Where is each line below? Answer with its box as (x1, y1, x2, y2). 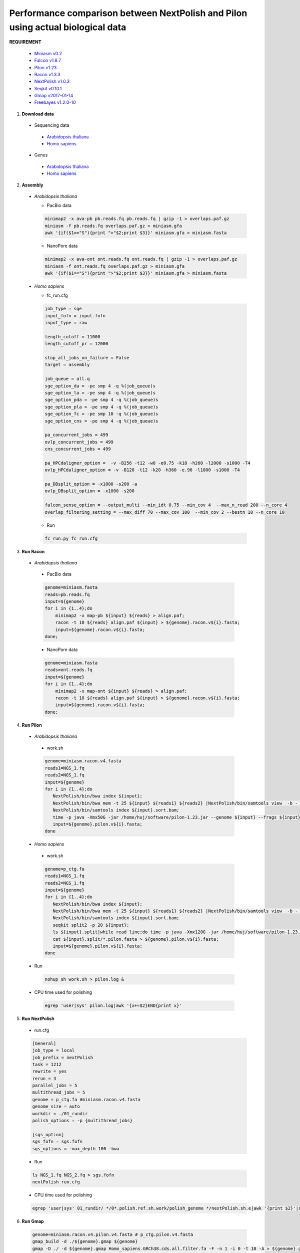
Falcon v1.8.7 (34, 58, 61, 64)
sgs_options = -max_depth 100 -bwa (32, 1146, 119, 1151)
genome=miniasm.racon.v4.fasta (44, 758, 122, 764)
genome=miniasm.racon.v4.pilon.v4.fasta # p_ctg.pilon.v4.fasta (32, 1231, 193, 1237)
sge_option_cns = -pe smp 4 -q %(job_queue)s (44, 418, 158, 424)
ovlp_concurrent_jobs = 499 (44, 439, 113, 445)
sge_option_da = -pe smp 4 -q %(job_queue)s (44, 383, 156, 388)
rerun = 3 (32, 1076, 56, 1081)
